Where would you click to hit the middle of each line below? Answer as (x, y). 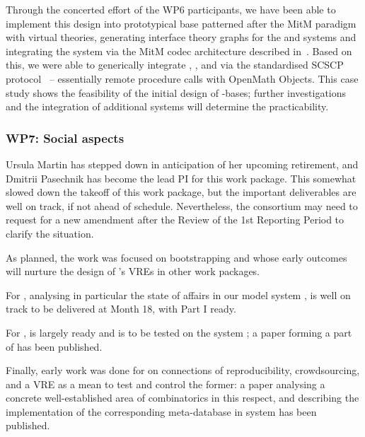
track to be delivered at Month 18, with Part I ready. (121, 309)
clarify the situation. (50, 233)
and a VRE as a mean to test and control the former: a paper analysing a (166, 384)
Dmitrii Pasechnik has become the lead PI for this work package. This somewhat (181, 178)
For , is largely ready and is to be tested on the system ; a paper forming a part (179, 332)
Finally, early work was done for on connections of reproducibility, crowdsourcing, (183, 370)
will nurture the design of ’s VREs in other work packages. (133, 271)
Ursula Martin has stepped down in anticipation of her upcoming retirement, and (182, 164)
